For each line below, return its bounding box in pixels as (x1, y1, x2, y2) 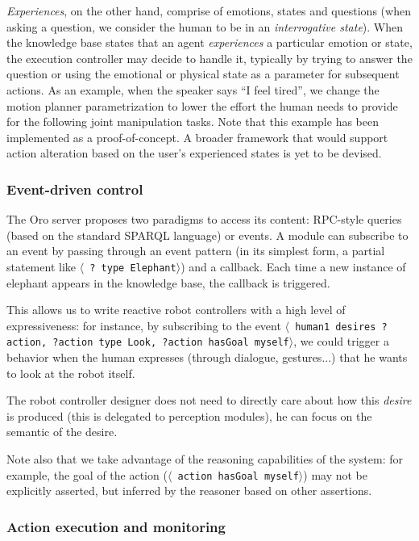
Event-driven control (6, 178, 143, 199)
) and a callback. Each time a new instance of (180, 258, 406, 275)
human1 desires (295, 321, 376, 333)
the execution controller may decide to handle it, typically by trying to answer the (6, 49, 413, 66)
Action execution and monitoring (6, 516, 226, 536)
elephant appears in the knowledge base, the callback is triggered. (6, 274, 330, 291)
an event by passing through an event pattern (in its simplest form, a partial (6, 242, 385, 259)
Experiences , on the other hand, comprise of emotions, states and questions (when (6, 2, 411, 19)
